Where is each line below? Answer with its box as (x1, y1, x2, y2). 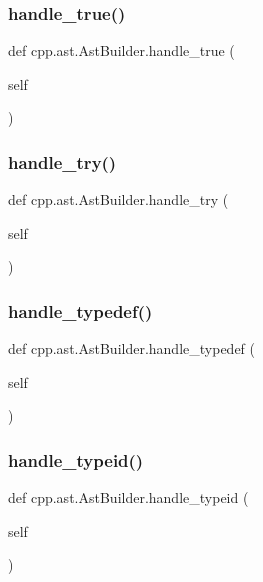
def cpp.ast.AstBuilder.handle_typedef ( (8, 338, 255, 359)
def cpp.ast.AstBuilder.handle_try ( (8, 189, 229, 210)
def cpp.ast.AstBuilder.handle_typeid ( (8, 487, 249, 508)
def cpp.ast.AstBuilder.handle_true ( (8, 40, 235, 61)
